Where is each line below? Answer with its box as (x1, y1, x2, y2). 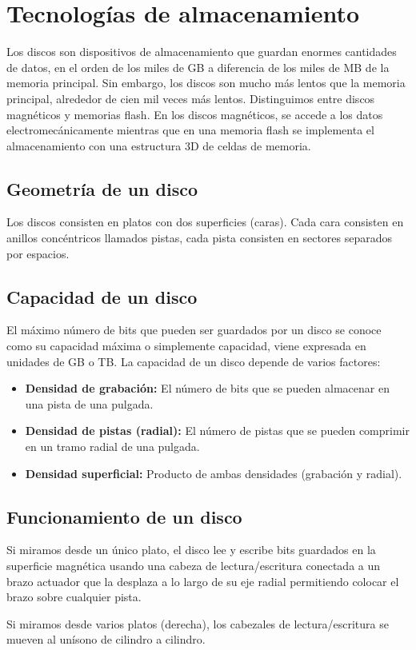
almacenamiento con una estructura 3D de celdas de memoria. (6, 137, 311, 154)
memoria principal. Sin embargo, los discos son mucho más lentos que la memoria (6, 74, 406, 91)
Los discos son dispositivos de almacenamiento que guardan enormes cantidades (6, 43, 397, 60)
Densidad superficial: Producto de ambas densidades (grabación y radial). (25, 465, 402, 481)
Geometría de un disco (6, 176, 198, 201)
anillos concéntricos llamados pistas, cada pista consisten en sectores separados (6, 229, 393, 246)
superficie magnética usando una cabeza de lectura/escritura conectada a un (6, 557, 381, 574)
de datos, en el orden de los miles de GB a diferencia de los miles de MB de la (6, 58, 390, 75)
